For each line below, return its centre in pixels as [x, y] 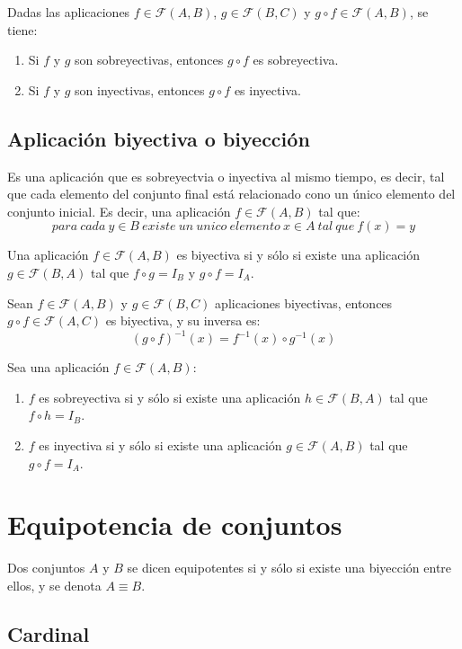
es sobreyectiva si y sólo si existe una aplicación [170, 397]
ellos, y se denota [54, 585]
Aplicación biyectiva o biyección [159, 138]
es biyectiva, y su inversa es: [183, 320]
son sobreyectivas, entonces [149, 60]
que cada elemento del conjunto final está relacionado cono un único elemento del [231, 194]
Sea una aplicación [58, 367]
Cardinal [49, 633]
